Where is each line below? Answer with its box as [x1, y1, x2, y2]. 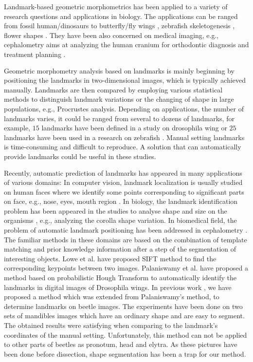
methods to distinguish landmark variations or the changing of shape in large [4, 94, 234, 104]
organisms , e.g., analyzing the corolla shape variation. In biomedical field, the [4, 215, 237, 225]
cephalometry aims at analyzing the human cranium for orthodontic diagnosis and [4, 39, 249, 50]
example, [4, 123, 31, 133]
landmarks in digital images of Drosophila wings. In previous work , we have [4, 282, 232, 292]
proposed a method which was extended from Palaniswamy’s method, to [4, 291, 219, 302]
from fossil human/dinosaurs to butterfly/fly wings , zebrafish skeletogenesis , [4, 20, 235, 31]
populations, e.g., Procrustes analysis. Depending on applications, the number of [4, 103, 244, 113]
